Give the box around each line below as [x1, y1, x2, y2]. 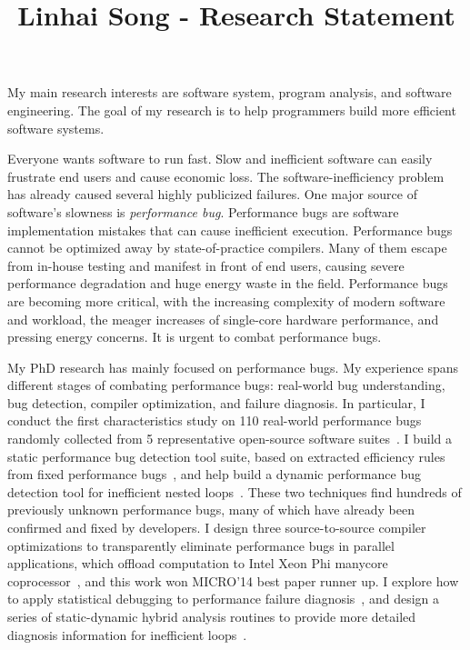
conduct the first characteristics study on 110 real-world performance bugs [7, 411, 422, 430]
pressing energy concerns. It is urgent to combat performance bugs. [7, 327, 382, 346]
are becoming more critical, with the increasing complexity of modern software [7, 291, 445, 310]
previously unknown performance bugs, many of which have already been [7, 500, 415, 519]
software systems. [7, 118, 105, 137]
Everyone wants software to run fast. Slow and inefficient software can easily [7, 149, 433, 168]
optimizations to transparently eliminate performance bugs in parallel [7, 535, 395, 555]
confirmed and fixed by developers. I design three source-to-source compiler [7, 518, 426, 537]
